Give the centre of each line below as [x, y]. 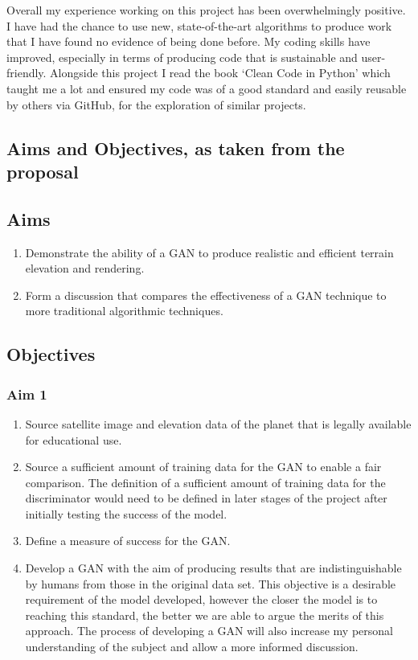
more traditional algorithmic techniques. [124, 311]
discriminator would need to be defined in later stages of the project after [206, 498]
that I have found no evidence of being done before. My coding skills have [189, 41]
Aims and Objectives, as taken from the [176, 148]
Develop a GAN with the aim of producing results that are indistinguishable [213, 568]
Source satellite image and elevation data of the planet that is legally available [218, 423]
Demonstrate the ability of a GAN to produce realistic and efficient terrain [209, 252]
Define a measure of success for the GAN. [128, 541]
